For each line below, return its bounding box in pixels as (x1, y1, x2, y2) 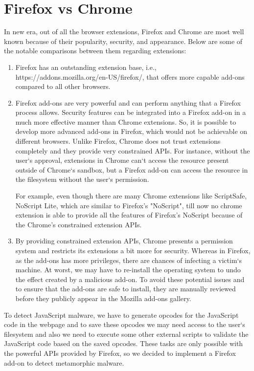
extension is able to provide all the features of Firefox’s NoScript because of (15, 210, 243, 220)
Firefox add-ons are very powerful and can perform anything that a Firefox (15, 97, 241, 108)
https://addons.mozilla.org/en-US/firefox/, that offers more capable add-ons (15, 71, 245, 82)
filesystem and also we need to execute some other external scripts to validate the (4, 328, 249, 339)
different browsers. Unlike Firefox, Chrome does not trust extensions (15, 136, 221, 146)
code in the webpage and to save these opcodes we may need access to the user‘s (4, 319, 245, 329)
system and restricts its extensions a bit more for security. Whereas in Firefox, (15, 245, 251, 255)
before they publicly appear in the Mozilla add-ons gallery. (15, 293, 191, 303)
